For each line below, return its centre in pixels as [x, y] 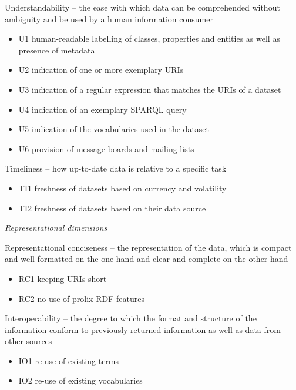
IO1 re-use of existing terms [69, 360]
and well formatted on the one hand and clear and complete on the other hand [147, 259]
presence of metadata [57, 50]
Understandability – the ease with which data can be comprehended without [142, 7]
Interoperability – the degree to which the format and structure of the [131, 318]
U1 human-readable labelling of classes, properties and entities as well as [149, 38]
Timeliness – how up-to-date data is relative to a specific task [116, 168]
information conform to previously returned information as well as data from [143, 329]
